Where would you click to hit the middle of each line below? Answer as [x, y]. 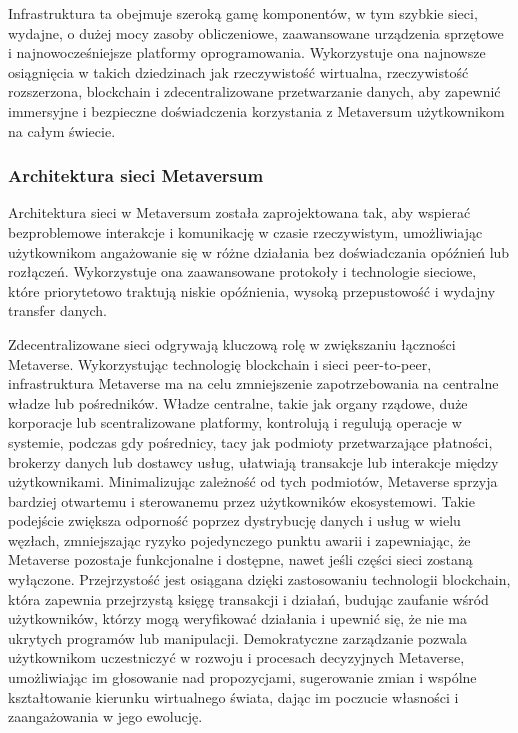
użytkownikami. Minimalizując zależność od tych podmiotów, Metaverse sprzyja [253, 481]
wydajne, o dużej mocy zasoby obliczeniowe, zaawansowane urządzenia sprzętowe [256, 32]
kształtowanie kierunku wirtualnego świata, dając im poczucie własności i [233, 696]
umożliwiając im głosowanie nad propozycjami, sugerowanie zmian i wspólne [242, 677]
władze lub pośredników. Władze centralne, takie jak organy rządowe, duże [238, 402]
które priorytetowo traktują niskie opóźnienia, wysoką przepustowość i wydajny [252, 290]
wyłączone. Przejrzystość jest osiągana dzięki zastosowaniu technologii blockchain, [259, 579]
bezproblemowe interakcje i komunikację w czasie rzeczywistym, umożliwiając [245, 231]
